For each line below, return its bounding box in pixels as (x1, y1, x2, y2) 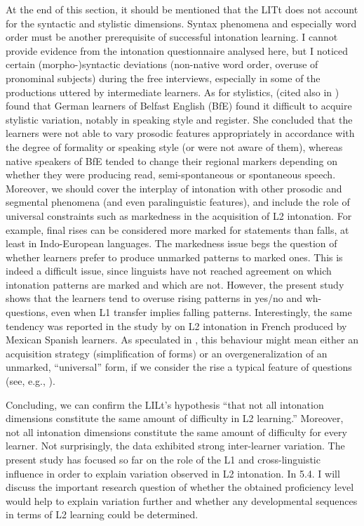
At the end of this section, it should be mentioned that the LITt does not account (6, 2, 358, 16)
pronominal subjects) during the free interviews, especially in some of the (6, 70, 321, 85)
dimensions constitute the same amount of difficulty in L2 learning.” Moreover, (6, 411, 344, 426)
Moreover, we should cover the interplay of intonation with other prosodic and (6, 180, 342, 195)
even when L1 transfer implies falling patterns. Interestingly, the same (51, 305, 352, 320)
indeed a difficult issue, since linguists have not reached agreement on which (6, 263, 332, 278)
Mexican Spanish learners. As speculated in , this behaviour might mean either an (6, 332, 359, 347)
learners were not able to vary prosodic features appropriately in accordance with (6, 126, 355, 140)
